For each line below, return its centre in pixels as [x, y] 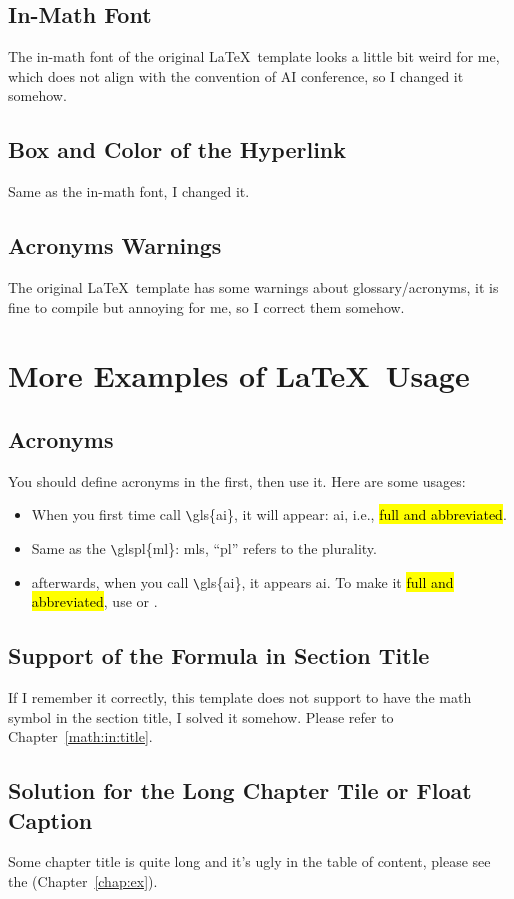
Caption [50, 819]
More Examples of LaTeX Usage [239, 375]
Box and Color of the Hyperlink [177, 149]
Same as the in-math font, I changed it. [129, 191]
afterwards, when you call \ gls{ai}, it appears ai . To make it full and [242, 581]
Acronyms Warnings [115, 245]
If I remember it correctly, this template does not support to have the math [240, 697]
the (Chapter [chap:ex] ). [83, 881]
